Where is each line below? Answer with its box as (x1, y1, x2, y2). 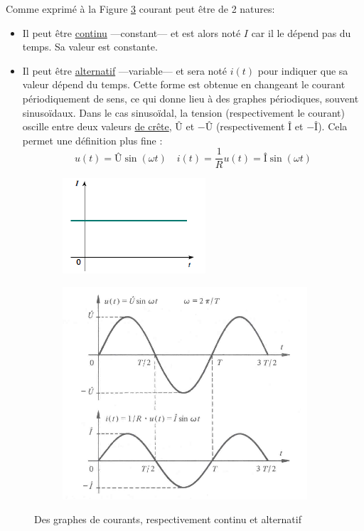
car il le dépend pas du (251, 25, 351, 40)
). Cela (318, 119, 348, 134)
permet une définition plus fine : (22, 132, 163, 147)
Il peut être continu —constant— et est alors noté (22, 25, 241, 40)
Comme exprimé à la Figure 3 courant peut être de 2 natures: (6, 1, 275, 16)
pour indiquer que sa (257, 63, 348, 78)
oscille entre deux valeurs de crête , (22, 119, 172, 134)
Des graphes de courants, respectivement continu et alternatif (34, 512, 301, 527)
